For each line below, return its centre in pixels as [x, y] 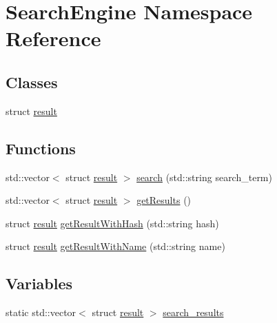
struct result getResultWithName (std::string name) [115, 246]
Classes [32, 82]
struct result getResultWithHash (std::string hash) [112, 223]
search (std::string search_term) [204, 177]
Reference [53, 38]
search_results [193, 312]
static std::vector [41, 312]
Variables [39, 283]
